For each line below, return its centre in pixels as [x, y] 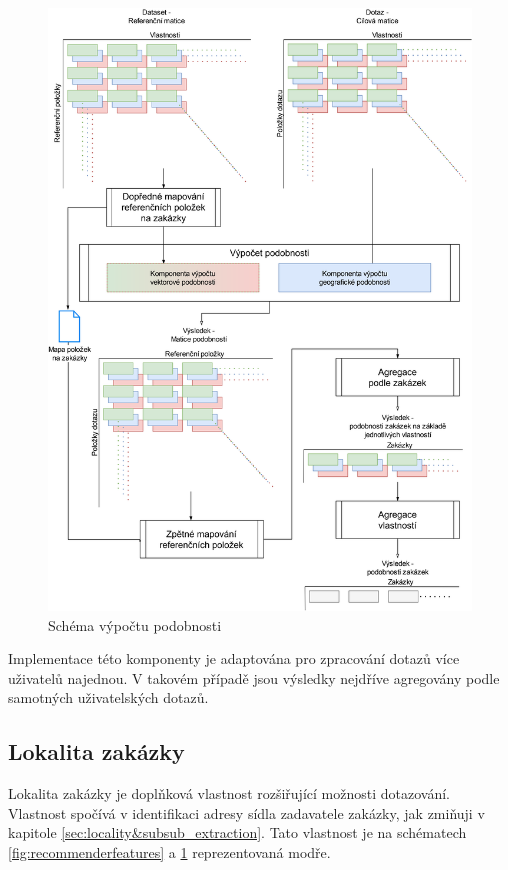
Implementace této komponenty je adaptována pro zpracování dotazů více [234, 658]
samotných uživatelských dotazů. [108, 697]
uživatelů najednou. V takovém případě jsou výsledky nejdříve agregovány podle [254, 677]
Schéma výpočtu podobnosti [135, 624]
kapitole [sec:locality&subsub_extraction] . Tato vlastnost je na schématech [237, 832]
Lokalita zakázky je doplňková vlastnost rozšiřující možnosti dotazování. [229, 793]
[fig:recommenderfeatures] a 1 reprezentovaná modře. [169, 851]
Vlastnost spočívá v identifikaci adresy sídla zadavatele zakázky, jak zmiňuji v [246, 812]
